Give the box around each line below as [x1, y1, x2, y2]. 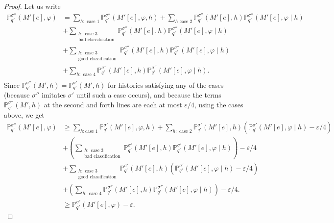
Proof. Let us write [4, 1, 61, 11]
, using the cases [194, 99, 243, 109]
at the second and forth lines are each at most [44, 99, 182, 109]
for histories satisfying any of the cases [108, 79, 224, 90]
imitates [42, 90, 66, 100]
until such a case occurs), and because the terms [76, 90, 221, 100]
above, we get [4, 109, 45, 120]
